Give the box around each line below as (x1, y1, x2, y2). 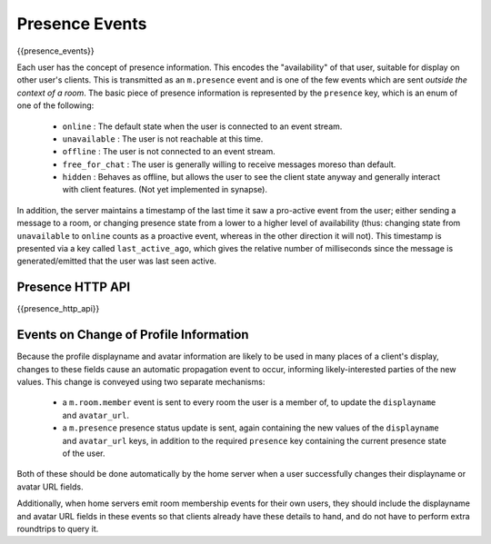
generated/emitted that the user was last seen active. (16, 255, 217, 267)
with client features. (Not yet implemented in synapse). (62, 184, 268, 195)
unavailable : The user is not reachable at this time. (62, 133, 264, 144)
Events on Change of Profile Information (16, 327, 249, 342)
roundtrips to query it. (16, 523, 99, 534)
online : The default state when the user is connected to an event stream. (62, 121, 343, 132)
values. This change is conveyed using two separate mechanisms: (16, 377, 266, 387)
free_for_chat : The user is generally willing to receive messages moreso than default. (62, 159, 396, 170)
